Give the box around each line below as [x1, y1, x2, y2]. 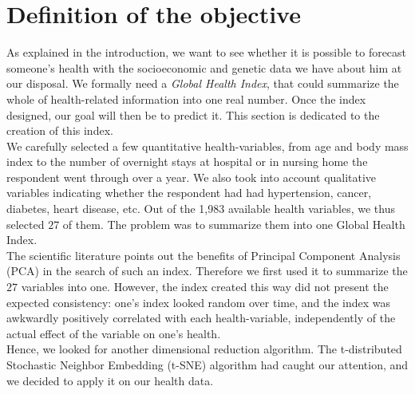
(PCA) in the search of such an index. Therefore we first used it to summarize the [6, 262, 408, 279]
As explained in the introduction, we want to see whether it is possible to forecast [6, 44, 407, 61]
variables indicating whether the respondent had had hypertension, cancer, [6, 184, 372, 201]
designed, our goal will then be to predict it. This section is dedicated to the [6, 106, 380, 123]
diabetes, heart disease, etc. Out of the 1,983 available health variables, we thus [6, 200, 395, 217]
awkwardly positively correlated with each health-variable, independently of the [6, 309, 396, 326]
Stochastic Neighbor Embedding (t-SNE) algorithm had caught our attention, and [6, 357, 409, 372]
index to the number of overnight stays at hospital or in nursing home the [6, 153, 368, 170]
